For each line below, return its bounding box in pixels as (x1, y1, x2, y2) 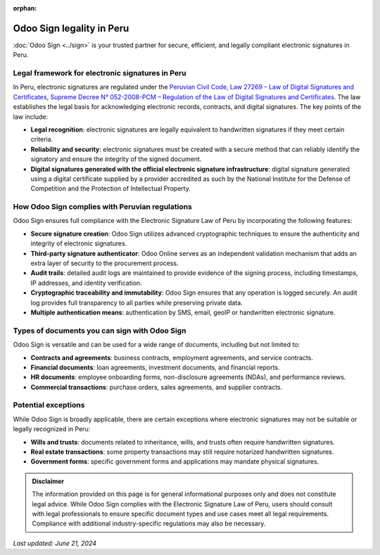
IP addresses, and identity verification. (30, 279, 142, 287)
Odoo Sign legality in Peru (13, 22, 129, 34)
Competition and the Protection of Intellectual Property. (30, 184, 191, 193)
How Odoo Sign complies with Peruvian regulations (13, 202, 193, 212)
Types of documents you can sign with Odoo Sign (13, 326, 186, 336)
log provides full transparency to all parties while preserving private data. (30, 298, 243, 307)
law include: (13, 113, 49, 121)
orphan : (13, 4, 37, 12)
